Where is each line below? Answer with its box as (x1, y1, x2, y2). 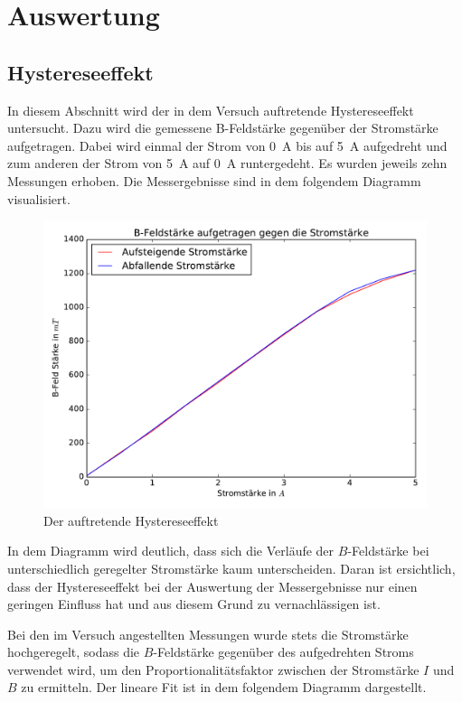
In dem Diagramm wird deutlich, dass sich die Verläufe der (7, 541, 335, 560)
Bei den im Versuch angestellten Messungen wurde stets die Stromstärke (7, 624, 409, 643)
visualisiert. (7, 189, 71, 208)
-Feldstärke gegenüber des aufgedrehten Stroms (153, 642, 414, 661)
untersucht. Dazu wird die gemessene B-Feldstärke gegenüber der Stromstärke (7, 118, 438, 137)
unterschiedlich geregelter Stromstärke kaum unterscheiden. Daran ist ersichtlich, (7, 558, 456, 577)
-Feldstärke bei (347, 541, 429, 560)
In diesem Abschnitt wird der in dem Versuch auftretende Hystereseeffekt (7, 100, 414, 119)
